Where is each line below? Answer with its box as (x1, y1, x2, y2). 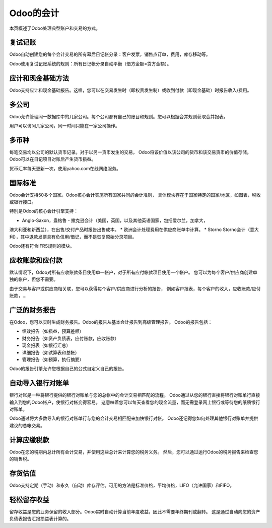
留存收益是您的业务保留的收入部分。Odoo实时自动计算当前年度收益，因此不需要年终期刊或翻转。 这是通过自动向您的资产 (9, 508, 260, 514)
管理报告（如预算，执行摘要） (22, 356, 84, 362)
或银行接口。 (9, 199, 36, 205)
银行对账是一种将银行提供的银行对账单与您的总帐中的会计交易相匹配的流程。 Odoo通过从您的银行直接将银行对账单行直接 (9, 392, 260, 398)
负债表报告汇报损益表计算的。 (9, 516, 72, 522)
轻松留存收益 (9, 495, 49, 504)
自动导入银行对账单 (9, 379, 69, 388)
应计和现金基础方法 (9, 73, 69, 83)
